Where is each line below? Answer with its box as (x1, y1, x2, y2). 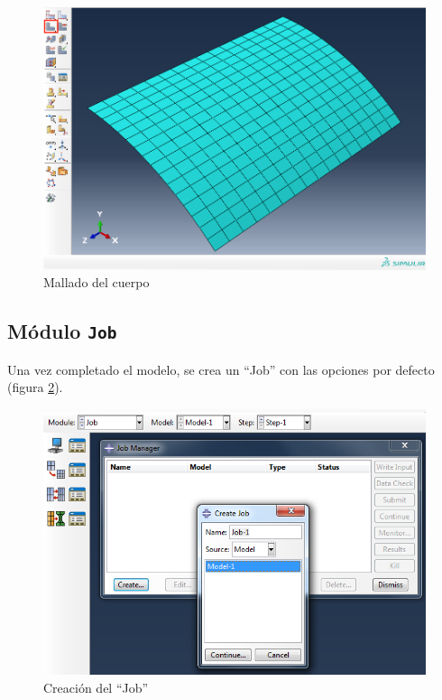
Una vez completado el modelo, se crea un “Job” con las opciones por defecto (7, 359, 435, 378)
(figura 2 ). (7, 378, 63, 397)
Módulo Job (7, 317, 117, 345)
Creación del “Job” (43, 677, 149, 696)
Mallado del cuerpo (43, 273, 150, 292)
